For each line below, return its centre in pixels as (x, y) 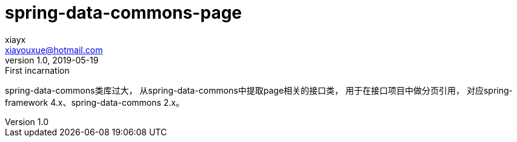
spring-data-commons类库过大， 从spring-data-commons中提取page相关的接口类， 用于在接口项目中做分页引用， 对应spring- (259, 90)
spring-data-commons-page (124, 13)
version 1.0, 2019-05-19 (52, 60)
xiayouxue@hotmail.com (54, 50)
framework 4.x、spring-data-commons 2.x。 (95, 102)
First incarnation (37, 70)
